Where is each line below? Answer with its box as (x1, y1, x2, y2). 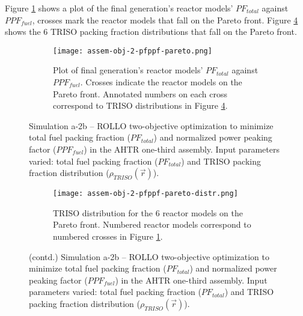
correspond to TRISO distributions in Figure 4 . (53, 99, 228, 112)
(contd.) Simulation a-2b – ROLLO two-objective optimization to (29, 250, 269, 263)
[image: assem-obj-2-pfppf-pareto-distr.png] (53, 189, 238, 198)
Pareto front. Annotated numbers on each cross (53, 87, 227, 100)
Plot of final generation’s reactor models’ (53, 64, 203, 76)
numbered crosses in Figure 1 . (53, 230, 163, 243)
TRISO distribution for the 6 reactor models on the (53, 206, 243, 219)
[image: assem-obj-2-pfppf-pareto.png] (53, 46, 212, 55)
